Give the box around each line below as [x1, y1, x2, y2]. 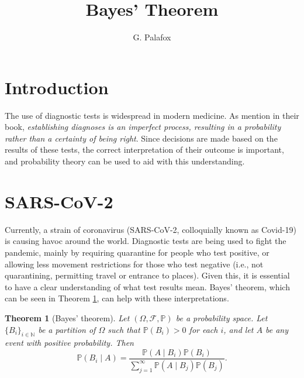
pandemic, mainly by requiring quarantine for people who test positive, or [5, 246, 270, 258]
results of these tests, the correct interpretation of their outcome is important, [5, 143, 284, 156]
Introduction [5, 75, 109, 99]
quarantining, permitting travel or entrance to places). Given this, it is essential [5, 269, 290, 281]
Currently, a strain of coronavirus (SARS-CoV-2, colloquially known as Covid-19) [5, 223, 296, 235]
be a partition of [38, 323, 96, 335]
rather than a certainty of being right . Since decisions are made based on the [5, 132, 278, 144]
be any [265, 323, 289, 335]
